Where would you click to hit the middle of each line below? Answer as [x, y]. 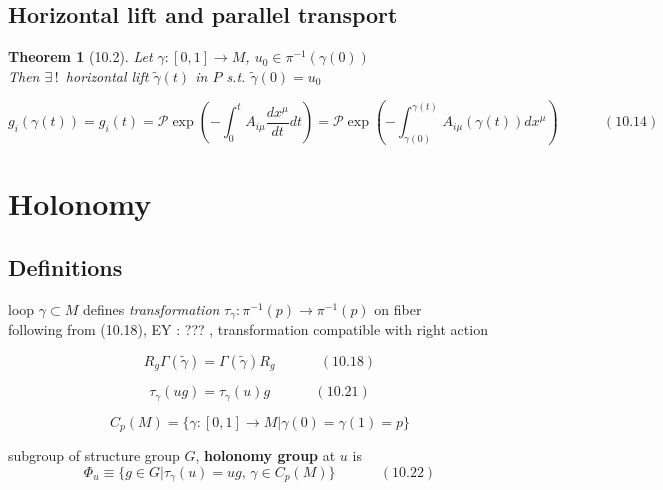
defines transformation [151, 308]
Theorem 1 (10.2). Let [80, 56]
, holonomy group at [265, 455]
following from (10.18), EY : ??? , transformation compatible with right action [248, 329]
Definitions [65, 266]
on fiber [398, 308]
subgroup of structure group [94, 455]
